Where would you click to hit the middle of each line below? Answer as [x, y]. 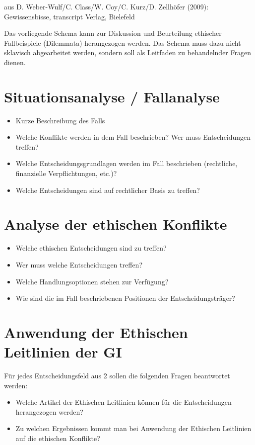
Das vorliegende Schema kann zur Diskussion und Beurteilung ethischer [113, 33]
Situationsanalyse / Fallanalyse [112, 96]
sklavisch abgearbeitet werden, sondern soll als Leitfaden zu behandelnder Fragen [127, 52]
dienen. [15, 62]
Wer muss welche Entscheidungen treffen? [79, 264]
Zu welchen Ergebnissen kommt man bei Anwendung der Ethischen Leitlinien [133, 428]
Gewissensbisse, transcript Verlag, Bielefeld [69, 16]
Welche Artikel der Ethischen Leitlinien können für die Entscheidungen [124, 402]
